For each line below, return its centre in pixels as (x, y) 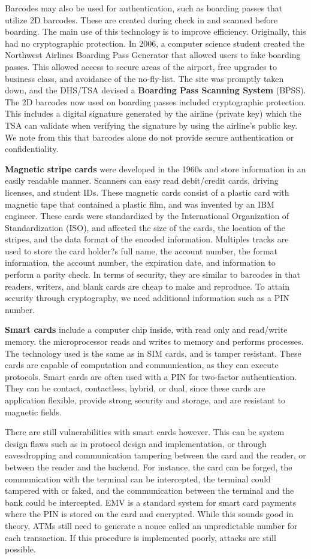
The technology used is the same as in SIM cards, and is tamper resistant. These (153, 353)
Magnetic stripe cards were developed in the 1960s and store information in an (155, 168)
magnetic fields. (33, 411)
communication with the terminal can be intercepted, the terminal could (138, 479)
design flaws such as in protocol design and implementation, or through (136, 443)
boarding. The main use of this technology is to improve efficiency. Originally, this (155, 31)
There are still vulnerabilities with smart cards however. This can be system (145, 432)
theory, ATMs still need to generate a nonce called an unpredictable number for (151, 525)
